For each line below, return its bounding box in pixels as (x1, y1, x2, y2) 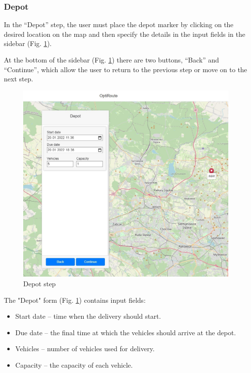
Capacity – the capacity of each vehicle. (15, 360, 133, 370)
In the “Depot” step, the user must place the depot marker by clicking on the (4, 19, 234, 30)
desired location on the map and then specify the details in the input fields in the (4, 29, 245, 39)
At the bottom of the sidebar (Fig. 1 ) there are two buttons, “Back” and (4, 55, 219, 64)
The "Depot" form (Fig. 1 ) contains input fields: (4, 295, 146, 305)
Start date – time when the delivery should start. (15, 311, 161, 321)
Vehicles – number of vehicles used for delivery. (15, 343, 155, 354)
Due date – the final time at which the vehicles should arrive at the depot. (15, 327, 236, 337)
